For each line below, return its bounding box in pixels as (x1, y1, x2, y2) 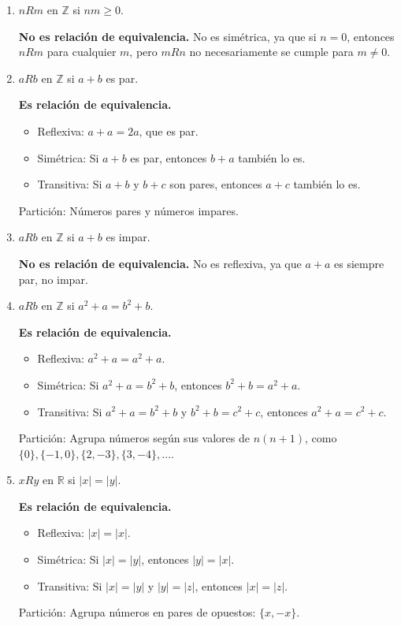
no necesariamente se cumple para (189, 43, 354, 60)
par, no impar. (18, 270, 88, 287)
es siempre (333, 255, 384, 271)
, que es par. (139, 122, 199, 139)
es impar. (106, 229, 150, 245)
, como (305, 430, 337, 446)
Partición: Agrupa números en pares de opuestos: (18, 604, 256, 620)
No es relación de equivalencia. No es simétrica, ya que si (18, 28, 317, 44)
